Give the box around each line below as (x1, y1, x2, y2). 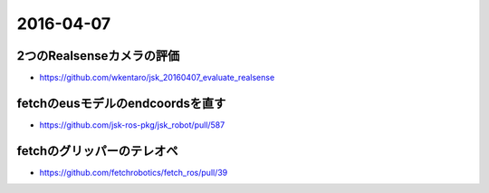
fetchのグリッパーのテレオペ (16, 143, 178, 159)
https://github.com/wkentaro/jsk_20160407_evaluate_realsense (39, 72, 275, 83)
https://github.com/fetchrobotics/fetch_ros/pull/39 (39, 167, 228, 178)
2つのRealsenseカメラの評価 (16, 48, 180, 63)
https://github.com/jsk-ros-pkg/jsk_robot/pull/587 (39, 119, 225, 130)
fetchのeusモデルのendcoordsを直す (16, 95, 226, 111)
